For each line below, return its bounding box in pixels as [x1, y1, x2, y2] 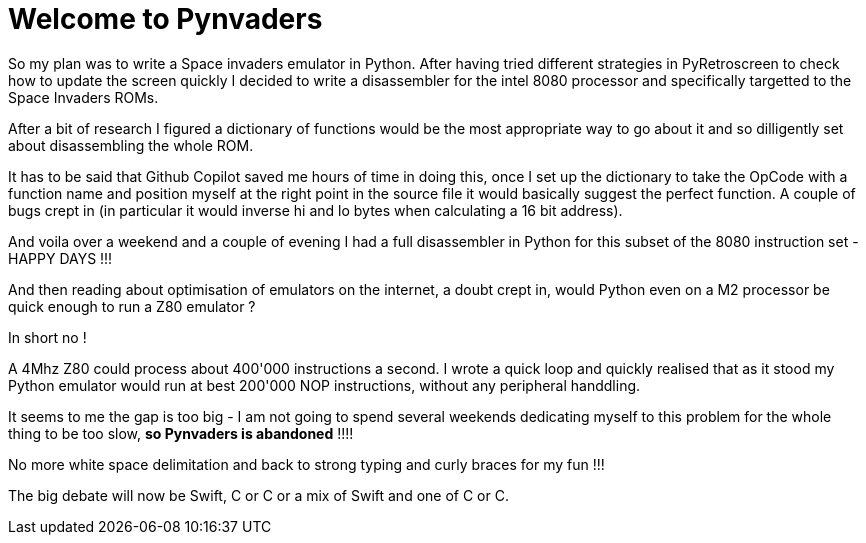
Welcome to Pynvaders [8, 2, 323, 36]
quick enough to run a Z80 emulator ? [8, 297, 256, 315]
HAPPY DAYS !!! [8, 249, 113, 267]
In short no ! [8, 328, 87, 346]
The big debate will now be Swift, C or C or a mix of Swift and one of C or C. [8, 486, 509, 504]
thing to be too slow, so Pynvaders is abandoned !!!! [8, 424, 354, 442]
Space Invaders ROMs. [8, 88, 159, 106]
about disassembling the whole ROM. [8, 136, 254, 154]
